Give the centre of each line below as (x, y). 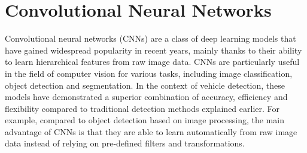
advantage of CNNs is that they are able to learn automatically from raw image (151, 131)
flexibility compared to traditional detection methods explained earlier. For (142, 108)
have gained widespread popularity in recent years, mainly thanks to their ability (153, 50)
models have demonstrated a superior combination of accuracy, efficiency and (146, 97)
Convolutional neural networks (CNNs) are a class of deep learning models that (151, 38)
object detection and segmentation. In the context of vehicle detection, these (145, 85)
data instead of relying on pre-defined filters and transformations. (125, 143)
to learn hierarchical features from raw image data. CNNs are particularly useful (152, 62)
